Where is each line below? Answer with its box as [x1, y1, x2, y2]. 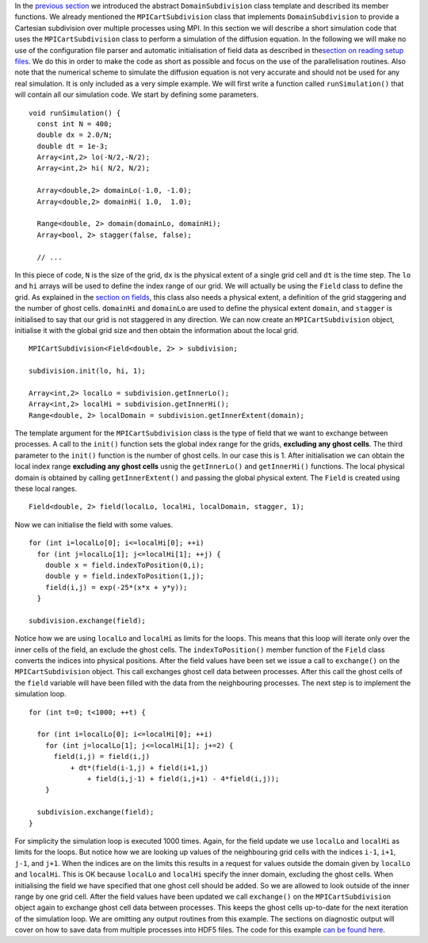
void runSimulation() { [29, 108, 121, 117]
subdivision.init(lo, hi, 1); [29, 366, 147, 376]
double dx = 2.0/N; [36, 131, 113, 140]
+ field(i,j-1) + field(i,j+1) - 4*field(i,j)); [87, 774, 280, 783]
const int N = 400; [36, 119, 113, 128]
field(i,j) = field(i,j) [53, 752, 151, 761]
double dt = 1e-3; [36, 141, 109, 151]
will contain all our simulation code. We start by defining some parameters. [14, 90, 259, 99]
